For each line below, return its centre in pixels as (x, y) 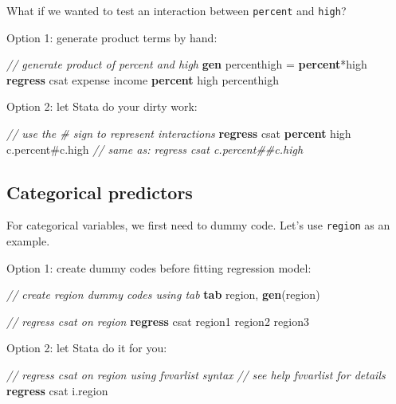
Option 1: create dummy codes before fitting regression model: (159, 267)
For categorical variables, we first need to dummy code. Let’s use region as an (198, 225)
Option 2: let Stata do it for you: (87, 348)
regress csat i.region (57, 390)
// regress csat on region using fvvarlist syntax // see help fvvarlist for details (196, 375)
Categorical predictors (100, 192)
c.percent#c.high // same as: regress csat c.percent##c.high (155, 149)
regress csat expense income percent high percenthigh (143, 79)
